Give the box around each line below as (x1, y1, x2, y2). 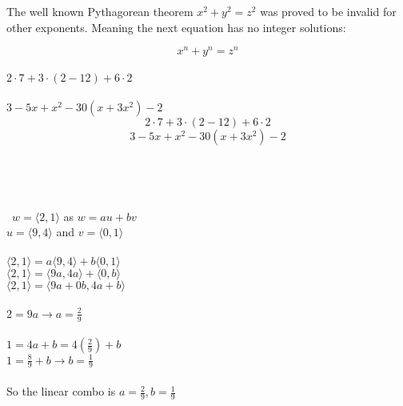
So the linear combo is (6, 383, 116, 400)
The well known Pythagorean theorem (6, 3, 194, 19)
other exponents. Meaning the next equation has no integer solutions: (6, 18, 346, 35)
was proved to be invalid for (260, 3, 397, 19)
